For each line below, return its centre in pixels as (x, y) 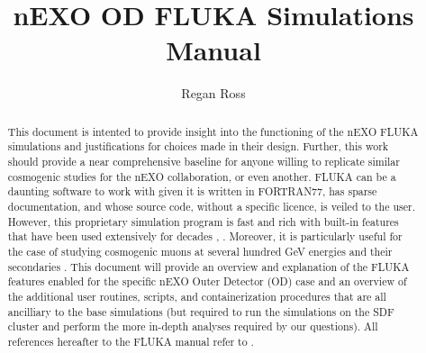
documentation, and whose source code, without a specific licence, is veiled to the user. (211, 206)
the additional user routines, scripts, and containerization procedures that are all (197, 296)
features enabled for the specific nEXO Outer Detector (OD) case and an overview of (207, 281)
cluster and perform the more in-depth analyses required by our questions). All (193, 326)
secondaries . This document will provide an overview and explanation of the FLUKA (208, 266)
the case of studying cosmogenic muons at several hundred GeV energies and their (200, 251)
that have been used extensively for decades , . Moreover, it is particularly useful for (205, 236)
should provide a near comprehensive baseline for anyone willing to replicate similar (204, 162)
